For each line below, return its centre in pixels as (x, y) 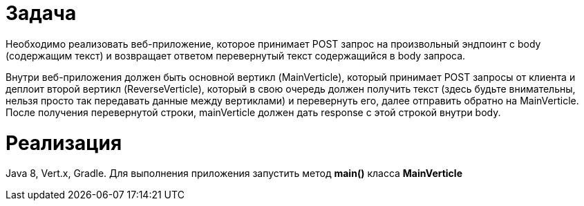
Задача (41, 13)
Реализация (64, 143)
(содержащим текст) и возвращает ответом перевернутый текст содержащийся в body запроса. (236, 55)
